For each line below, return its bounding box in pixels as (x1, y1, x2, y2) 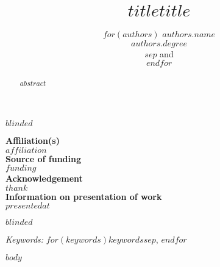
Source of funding (5, 152, 82, 165)
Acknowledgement (5, 172, 83, 185)
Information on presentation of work (5, 190, 162, 202)
